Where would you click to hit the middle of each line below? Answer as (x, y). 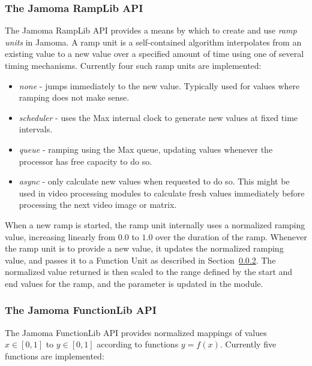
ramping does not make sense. (74, 97)
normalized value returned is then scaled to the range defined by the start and (149, 272)
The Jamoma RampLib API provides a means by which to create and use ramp (151, 30)
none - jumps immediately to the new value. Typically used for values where (159, 85)
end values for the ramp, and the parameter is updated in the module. (134, 283)
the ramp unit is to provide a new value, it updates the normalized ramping (144, 248)
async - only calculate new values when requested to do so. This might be (154, 181)
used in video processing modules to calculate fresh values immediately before (162, 193)
